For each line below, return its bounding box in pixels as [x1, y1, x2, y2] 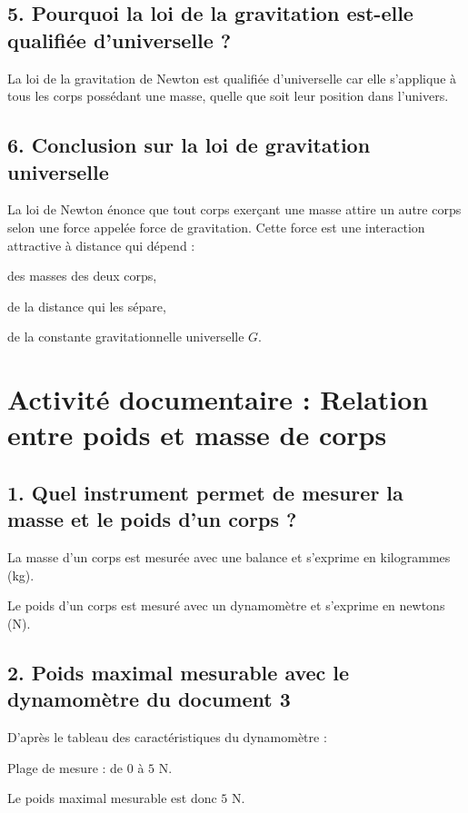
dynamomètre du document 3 [7, 685, 291, 713]
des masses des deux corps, [7, 266, 157, 285]
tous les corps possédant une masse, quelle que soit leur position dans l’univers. [7, 86, 449, 105]
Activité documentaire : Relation [7, 381, 429, 418]
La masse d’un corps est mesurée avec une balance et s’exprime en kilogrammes [7, 548, 451, 567]
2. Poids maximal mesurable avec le [7, 658, 350, 686]
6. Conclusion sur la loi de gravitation [7, 131, 371, 159]
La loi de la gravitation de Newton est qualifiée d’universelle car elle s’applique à [7, 68, 457, 87]
